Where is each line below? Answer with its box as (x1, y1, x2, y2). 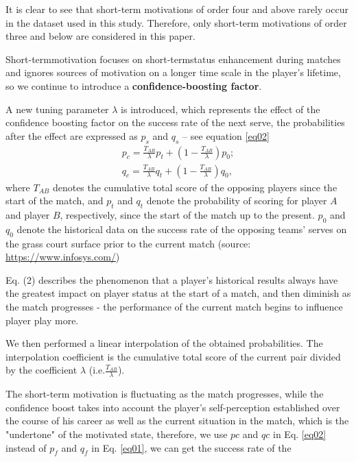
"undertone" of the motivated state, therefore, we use (5, 426, 228, 441)
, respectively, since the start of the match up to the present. (60, 208, 315, 221)
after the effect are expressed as (5, 128, 138, 143)
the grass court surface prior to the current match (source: (5, 236, 251, 250)
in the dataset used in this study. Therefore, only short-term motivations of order (5, 15, 347, 29)
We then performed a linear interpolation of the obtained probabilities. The (5, 336, 323, 350)
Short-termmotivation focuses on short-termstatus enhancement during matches (5, 51, 341, 66)
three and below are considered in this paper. (5, 29, 195, 43)
